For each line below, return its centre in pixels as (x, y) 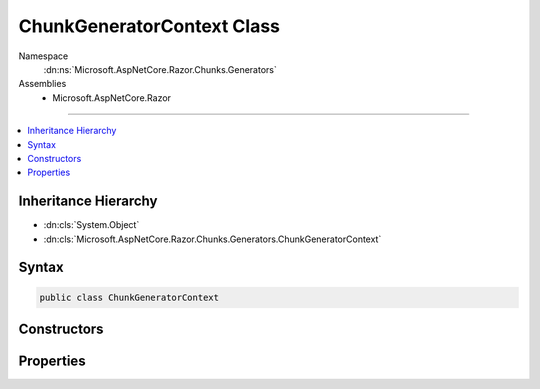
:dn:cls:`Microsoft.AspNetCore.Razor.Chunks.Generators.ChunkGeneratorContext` (212, 239)
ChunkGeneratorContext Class (149, 26)
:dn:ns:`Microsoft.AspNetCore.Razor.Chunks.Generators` (160, 69)
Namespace (43, 56)
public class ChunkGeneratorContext (129, 297)
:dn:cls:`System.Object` (91, 225)
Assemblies (42, 84)
